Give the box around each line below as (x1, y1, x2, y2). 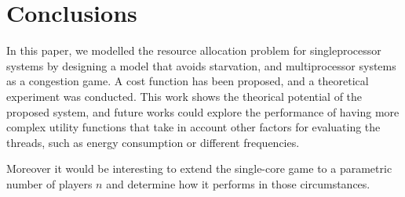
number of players (6, 175, 93, 192)
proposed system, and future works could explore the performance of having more (6, 103, 400, 120)
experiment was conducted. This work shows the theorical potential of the (6, 88, 363, 104)
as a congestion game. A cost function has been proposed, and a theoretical (6, 73, 369, 89)
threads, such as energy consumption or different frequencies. (6, 134, 300, 150)
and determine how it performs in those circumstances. (106, 175, 370, 192)
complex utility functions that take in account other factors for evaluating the (6, 119, 381, 135)
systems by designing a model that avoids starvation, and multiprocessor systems (6, 57, 396, 73)
